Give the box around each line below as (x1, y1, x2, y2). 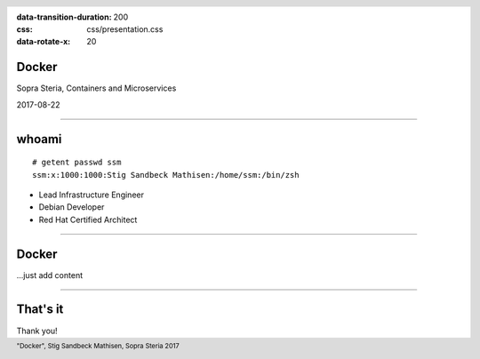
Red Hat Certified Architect (38, 214, 138, 225)
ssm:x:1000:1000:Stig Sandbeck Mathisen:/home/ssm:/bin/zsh (32, 170, 300, 179)
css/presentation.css (86, 24, 164, 35)
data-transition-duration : (16, 12, 112, 22)
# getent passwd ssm (32, 157, 122, 168)
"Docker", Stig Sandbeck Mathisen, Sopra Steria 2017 (16, 341, 180, 350)
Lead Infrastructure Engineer (38, 189, 144, 200)
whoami (16, 132, 62, 147)
